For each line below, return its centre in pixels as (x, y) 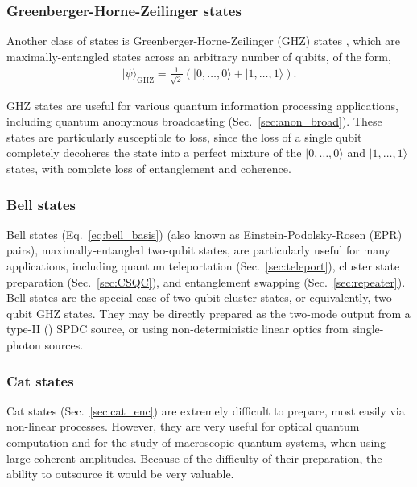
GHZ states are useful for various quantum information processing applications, (202, 105)
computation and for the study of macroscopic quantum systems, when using (196, 442)
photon (24, 345)
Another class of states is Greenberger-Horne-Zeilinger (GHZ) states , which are (204, 41)
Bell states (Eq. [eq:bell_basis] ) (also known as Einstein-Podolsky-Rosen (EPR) (204, 234)
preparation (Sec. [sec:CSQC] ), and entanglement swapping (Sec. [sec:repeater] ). (206, 281)
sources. (64, 345)
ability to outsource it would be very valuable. (120, 474)
